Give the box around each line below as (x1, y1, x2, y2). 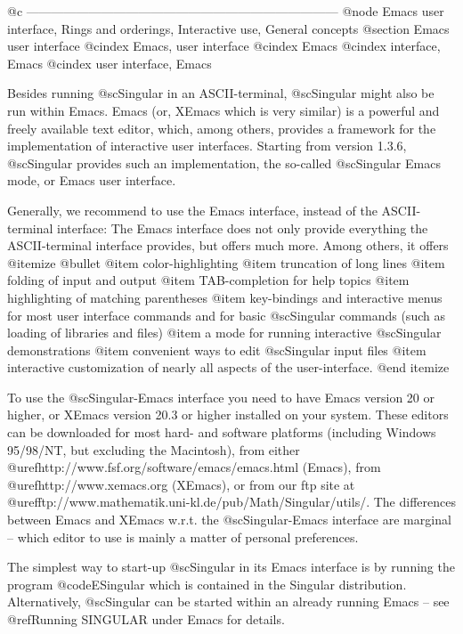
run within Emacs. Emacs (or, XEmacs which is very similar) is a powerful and (7, 101, 440, 119)
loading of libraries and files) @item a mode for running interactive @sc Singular (7, 323, 442, 342)
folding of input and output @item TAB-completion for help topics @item (7, 271, 410, 289)
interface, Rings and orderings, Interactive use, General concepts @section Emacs (7, 19, 450, 37)
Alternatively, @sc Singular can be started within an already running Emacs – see (7, 592, 450, 611)
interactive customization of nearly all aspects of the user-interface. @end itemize (7, 358, 450, 377)
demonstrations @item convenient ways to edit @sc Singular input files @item (7, 340, 426, 359)
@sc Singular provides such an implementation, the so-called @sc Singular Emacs (7, 153, 441, 172)
